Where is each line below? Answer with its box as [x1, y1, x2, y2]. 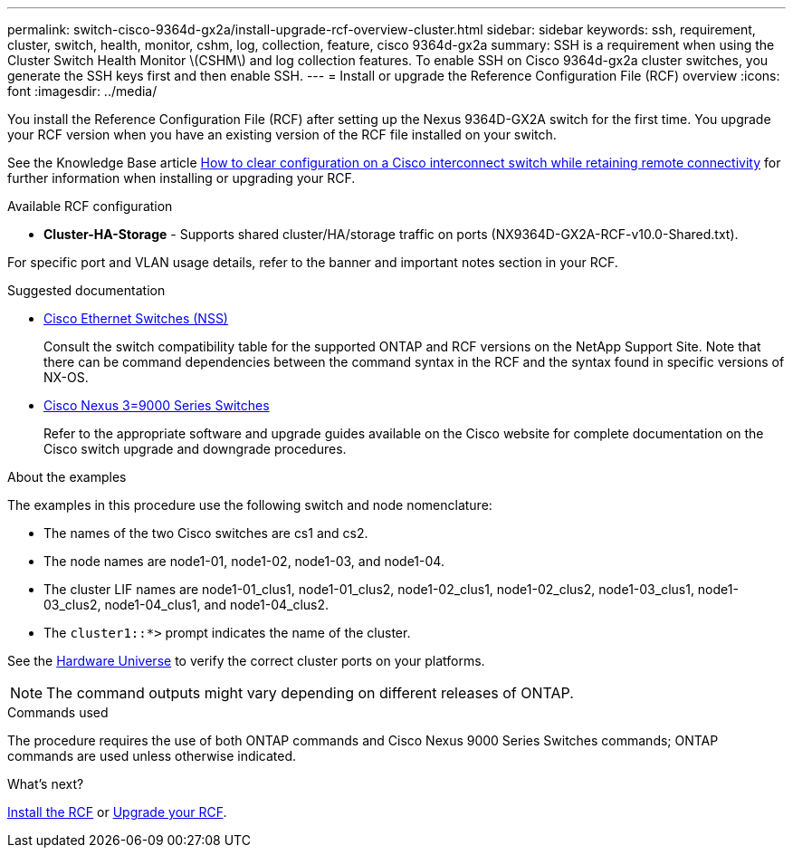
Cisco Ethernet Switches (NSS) [43, 311, 228, 326]
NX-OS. [43, 370, 89, 385]
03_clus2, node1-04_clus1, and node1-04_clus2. [43, 597, 330, 612]
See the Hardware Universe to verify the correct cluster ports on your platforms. [7, 653, 485, 668]
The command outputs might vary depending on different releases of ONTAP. [46, 684, 574, 702]
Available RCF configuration [7, 198, 173, 214]
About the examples [7, 469, 127, 485]
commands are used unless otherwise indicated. [7, 748, 297, 764]
